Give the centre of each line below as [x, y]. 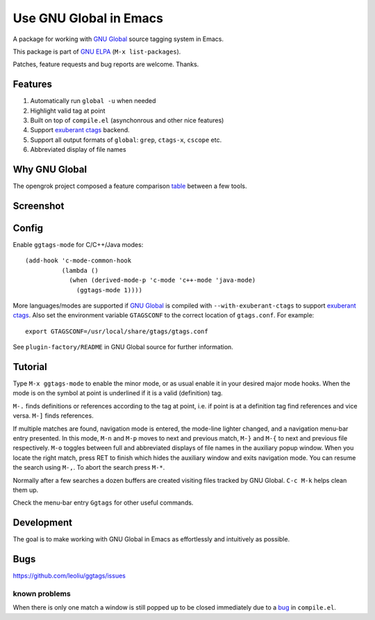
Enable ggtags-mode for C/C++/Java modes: [78, 245]
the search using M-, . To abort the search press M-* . [89, 468]
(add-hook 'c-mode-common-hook [78, 261]
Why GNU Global [50, 169]
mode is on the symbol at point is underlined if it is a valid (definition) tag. [118, 393]
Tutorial [30, 366]
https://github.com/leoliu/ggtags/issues [69, 576]
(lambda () [80, 270]
